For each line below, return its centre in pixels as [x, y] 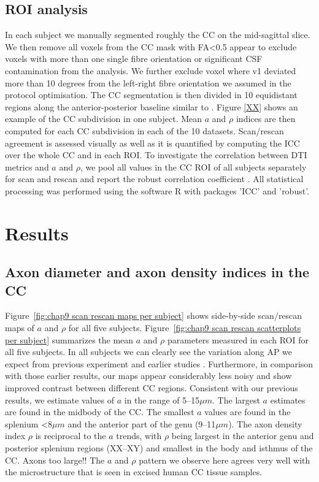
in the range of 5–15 [162, 400]
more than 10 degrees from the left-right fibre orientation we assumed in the [148, 82]
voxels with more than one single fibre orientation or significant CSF [134, 59]
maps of [20, 328]
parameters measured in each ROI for [238, 339]
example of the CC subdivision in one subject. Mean [104, 119]
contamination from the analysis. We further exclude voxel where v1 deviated [151, 70]
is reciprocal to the [71, 436]
